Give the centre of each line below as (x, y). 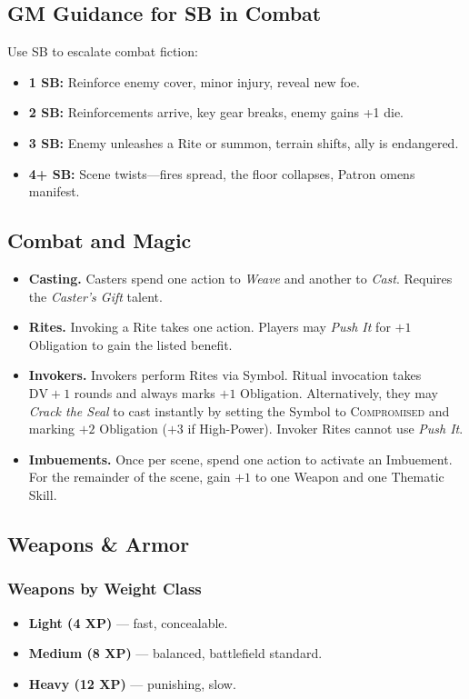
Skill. (43, 494)
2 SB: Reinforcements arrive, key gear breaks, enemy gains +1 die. (216, 112)
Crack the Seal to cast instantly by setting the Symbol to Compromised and (239, 410)
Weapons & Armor (99, 543)
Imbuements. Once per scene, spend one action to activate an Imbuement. (240, 459)
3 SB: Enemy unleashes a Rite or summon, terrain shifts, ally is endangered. (244, 142)
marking (52, 429)
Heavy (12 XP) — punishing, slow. (132, 683)
